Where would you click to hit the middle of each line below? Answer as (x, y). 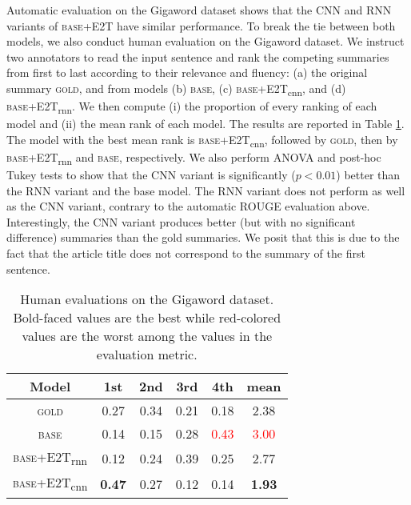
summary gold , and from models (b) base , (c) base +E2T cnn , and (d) (176, 89)
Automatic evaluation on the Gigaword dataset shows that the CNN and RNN (199, 10)
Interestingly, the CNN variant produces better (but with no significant (181, 221)
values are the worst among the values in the (147, 336)
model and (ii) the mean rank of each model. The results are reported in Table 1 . (205, 124)
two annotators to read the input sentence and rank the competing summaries (198, 56)
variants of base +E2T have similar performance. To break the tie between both (201, 25)
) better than (368, 175)
